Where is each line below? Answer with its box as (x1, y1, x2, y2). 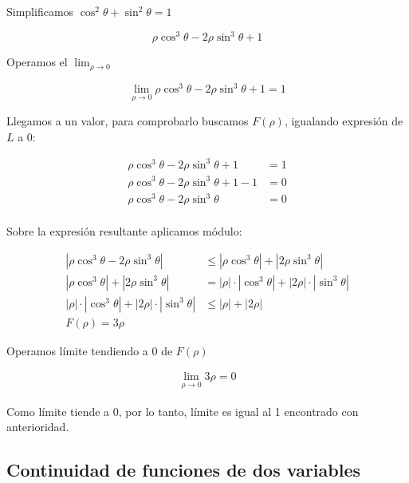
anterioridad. (6, 418, 69, 435)
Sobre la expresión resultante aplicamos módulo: (6, 223, 242, 240)
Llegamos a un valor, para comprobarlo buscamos (6, 113, 249, 129)
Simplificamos (6, 3, 74, 19)
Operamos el (6, 53, 68, 70)
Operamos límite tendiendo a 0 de (6, 342, 173, 358)
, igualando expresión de (284, 113, 403, 129)
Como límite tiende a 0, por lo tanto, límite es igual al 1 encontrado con (6, 402, 359, 419)
